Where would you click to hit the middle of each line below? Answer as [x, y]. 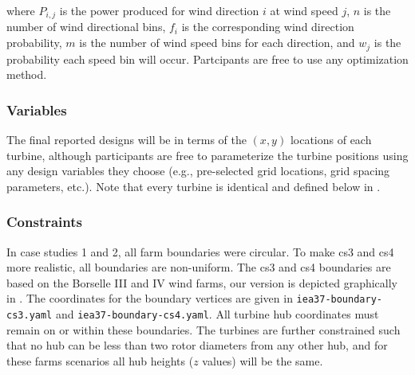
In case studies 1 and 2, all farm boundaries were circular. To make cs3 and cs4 [200, 251]
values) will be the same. [263, 360]
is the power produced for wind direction [159, 10]
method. [27, 74]
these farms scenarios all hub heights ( [100, 360]
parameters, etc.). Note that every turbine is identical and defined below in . [194, 186]
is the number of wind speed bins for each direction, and [217, 43]
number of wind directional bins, [86, 27]
